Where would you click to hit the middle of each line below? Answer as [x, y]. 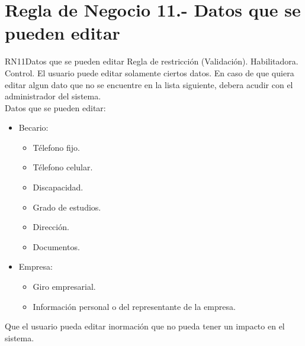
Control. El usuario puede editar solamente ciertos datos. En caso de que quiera [150, 72]
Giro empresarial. [64, 287]
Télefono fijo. [56, 147]
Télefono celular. [63, 167]
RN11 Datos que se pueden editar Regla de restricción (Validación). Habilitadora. [152, 61]
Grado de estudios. [67, 207]
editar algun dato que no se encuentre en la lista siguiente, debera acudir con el [149, 84]
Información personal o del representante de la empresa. [134, 306]
